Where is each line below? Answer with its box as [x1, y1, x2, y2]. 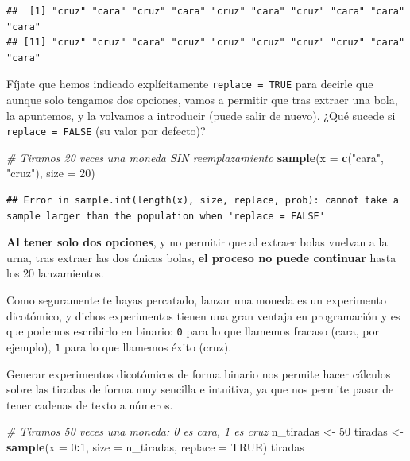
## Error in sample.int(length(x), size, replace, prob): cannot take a [6, 195, 399, 207]
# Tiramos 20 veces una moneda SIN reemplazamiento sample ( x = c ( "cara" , [6, 149, 384, 165]
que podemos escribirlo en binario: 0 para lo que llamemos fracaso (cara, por [6, 323, 379, 339]
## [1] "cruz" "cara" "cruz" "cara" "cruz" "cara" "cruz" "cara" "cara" [6, 6, 405, 17]
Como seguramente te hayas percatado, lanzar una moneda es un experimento [6, 292, 386, 308]
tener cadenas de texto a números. [6, 396, 173, 413]
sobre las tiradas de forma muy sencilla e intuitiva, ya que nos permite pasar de [6, 381, 394, 397]
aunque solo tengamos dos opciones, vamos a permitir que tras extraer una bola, [6, 91, 398, 108]
